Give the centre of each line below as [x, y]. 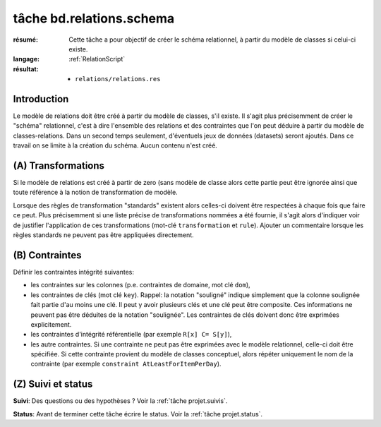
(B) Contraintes [47, 255]
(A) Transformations [59, 166]
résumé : [26, 40]
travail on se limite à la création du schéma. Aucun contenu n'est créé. [115, 145]
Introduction [41, 99]
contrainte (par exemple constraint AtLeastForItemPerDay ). [126, 364]
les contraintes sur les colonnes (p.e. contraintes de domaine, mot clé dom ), [140, 285]
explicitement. [51, 324]
